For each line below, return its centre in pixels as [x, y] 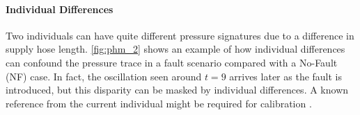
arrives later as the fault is [286, 76]
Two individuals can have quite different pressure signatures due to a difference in [180, 35]
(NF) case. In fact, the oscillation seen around [104, 76]
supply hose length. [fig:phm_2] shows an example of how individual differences [175, 49]
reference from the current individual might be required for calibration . [159, 103]
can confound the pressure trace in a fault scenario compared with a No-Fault [172, 62]
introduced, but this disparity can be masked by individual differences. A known [177, 90]
